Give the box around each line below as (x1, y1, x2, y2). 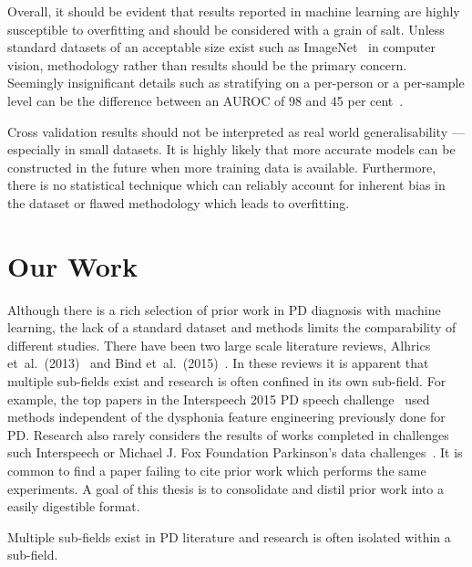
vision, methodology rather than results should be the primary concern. (7, 55, 407, 74)
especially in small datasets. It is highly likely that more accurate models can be (7, 140, 456, 159)
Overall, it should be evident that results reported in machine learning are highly (7, 2, 460, 20)
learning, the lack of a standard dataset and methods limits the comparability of (7, 318, 457, 337)
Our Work (7, 247, 139, 284)
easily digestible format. (7, 497, 140, 516)
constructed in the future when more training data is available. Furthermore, (7, 157, 436, 176)
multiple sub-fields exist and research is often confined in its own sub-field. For (7, 372, 446, 391)
